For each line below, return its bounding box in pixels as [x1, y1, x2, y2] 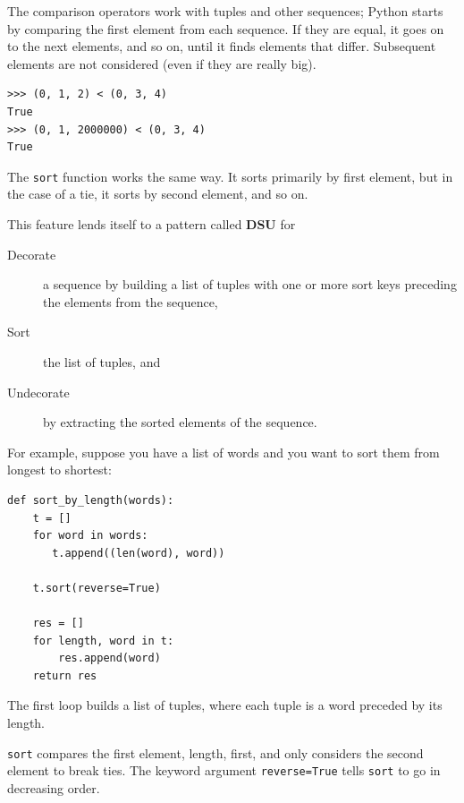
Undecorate [7, 382, 70, 401]
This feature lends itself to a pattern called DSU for [7, 215, 296, 233]
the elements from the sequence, [43, 292, 218, 311]
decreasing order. [7, 778, 100, 797]
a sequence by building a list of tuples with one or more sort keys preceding [43, 275, 457, 294]
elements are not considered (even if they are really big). [7, 54, 316, 73]
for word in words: [32, 529, 148, 542]
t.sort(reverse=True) [32, 581, 161, 594]
